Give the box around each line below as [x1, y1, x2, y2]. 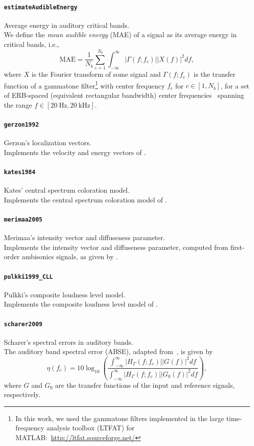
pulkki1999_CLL [4, 273, 53, 280]
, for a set [220, 80, 250, 90]
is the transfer [193, 69, 235, 79]
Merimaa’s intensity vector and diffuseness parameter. [4, 232, 165, 243]
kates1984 [4, 168, 36, 176]
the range [4, 99, 32, 110]
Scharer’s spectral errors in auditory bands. [4, 336, 133, 347]
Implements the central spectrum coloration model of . [4, 194, 167, 204]
